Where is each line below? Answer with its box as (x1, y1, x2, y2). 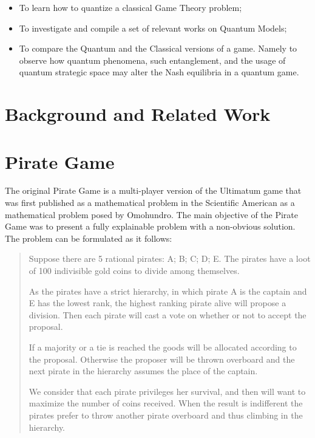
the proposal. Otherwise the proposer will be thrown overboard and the (29, 352, 295, 365)
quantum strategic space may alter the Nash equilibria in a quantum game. (19, 66, 299, 78)
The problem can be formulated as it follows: (5, 231, 172, 244)
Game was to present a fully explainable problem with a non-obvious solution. (5, 220, 296, 233)
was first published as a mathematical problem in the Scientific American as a (5, 196, 295, 209)
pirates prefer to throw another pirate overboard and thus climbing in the (29, 408, 303, 421)
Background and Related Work (5, 101, 271, 126)
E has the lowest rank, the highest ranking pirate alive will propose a (29, 296, 286, 309)
